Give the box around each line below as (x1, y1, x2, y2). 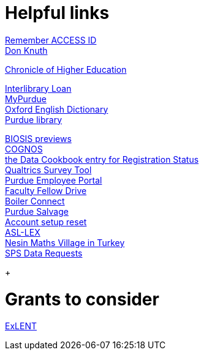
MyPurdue (5, 93, 47, 104)
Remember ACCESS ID (5, 34, 97, 45)
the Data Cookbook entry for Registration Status (5, 154, 199, 165)
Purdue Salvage (5, 206, 69, 217)
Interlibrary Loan (5, 83, 72, 94)
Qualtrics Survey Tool (5, 164, 92, 175)
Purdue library (5, 114, 62, 125)
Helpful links (5, 2, 110, 23)
